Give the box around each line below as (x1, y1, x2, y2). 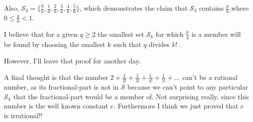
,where (229, 3, 249, 13)
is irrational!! (4, 110, 42, 120)
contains (199, 3, 224, 13)
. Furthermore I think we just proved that (113, 101, 238, 111)
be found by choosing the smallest (4, 39, 105, 49)
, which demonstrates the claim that (79, 3, 188, 13)
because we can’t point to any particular (127, 81, 248, 91)
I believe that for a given (4, 29, 78, 39)
